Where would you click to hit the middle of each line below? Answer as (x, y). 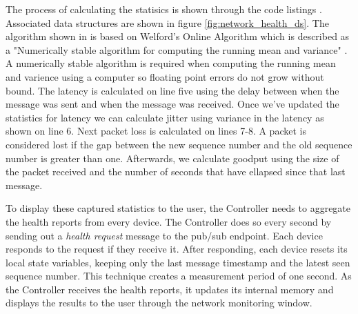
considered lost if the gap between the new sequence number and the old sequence (179, 144)
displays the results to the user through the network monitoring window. (159, 303)
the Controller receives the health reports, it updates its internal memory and (170, 289)
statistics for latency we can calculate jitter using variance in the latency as (165, 117)
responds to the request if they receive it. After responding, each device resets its (177, 249)
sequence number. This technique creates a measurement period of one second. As (179, 276)
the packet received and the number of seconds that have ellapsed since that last (176, 171)
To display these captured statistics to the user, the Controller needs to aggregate (178, 208)
